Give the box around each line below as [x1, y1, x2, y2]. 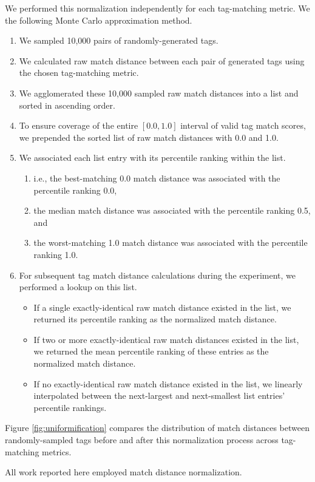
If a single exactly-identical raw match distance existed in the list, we [33, 300, 291, 313]
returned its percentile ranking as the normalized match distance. [33, 313, 277, 325]
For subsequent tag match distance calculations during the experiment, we [19, 268, 296, 281]
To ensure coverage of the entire [19, 119, 138, 132]
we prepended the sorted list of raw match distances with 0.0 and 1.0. [19, 131, 279, 143]
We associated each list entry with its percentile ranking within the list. [19, 151, 286, 164]
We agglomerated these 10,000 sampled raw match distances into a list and [19, 86, 299, 99]
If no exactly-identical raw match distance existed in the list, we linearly [33, 377, 303, 390]
